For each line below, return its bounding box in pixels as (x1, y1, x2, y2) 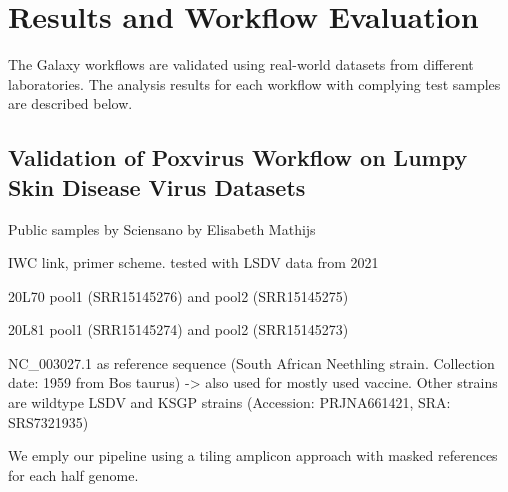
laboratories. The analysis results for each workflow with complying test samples (8, 73, 501, 94)
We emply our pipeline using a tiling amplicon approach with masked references (8, 445, 498, 466)
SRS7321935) (8, 411, 89, 432)
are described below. (8, 93, 133, 114)
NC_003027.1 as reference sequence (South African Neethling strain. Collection (8, 352, 495, 373)
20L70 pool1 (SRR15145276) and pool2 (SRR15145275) (8, 285, 349, 306)
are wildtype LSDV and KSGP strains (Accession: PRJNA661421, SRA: (8, 392, 451, 413)
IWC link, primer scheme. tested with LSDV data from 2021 (8, 252, 379, 273)
